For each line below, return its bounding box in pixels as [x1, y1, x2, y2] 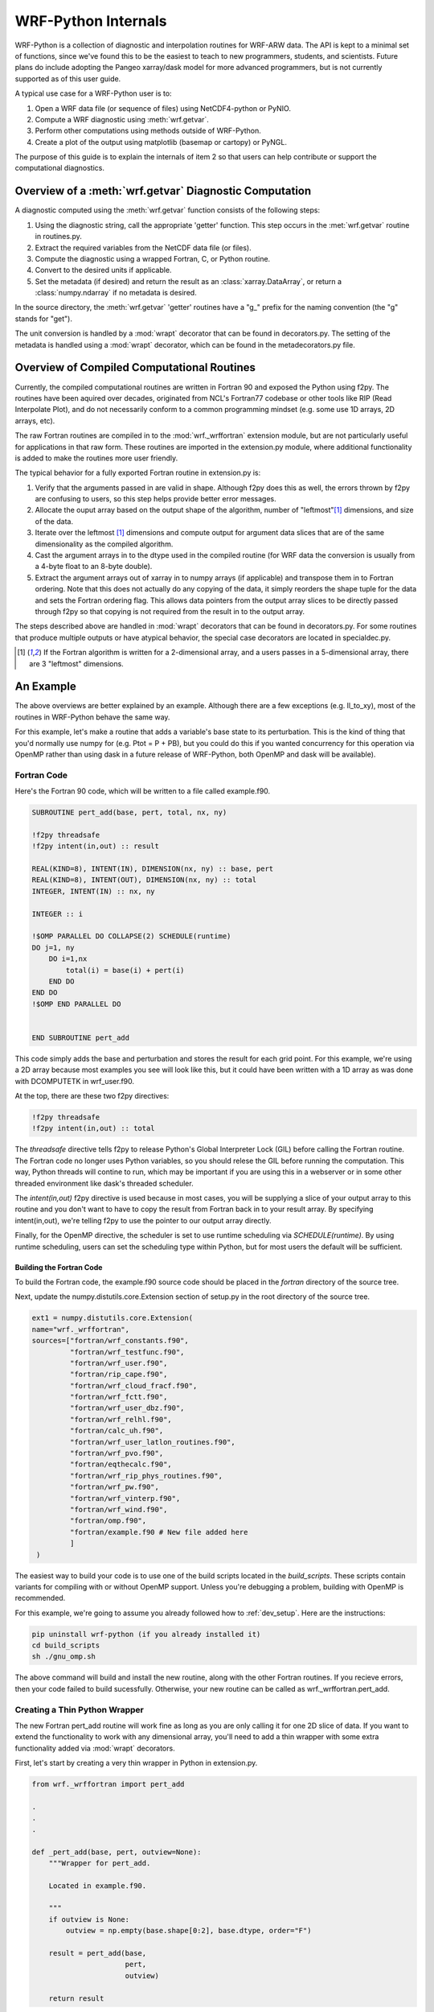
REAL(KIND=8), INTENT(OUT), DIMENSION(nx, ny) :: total [31, 876, 257, 884]
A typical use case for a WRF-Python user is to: [14, 89, 172, 98]
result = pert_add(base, [48, 1948, 147, 1958]
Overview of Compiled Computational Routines [14, 361, 256, 374]
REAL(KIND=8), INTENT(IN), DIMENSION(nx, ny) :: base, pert [31, 864, 274, 873]
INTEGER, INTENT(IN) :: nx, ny [31, 886, 156, 896]
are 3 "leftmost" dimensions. [29, 658, 124, 668]
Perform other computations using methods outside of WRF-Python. [35, 126, 261, 136]
